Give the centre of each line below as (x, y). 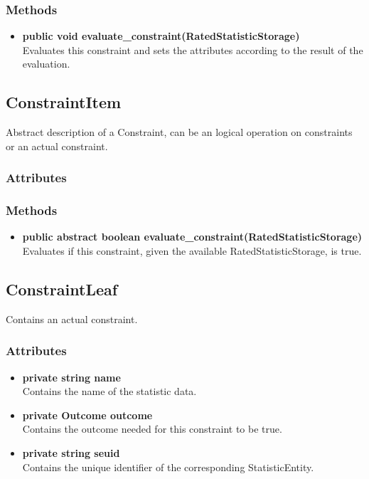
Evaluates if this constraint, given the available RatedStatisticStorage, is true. (192, 251)
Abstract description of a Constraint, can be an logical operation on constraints (179, 132)
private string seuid (71, 453)
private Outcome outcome (87, 415)
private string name (71, 377)
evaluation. (46, 64)
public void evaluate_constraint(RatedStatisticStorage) (161, 36)
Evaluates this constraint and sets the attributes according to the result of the (193, 49)
